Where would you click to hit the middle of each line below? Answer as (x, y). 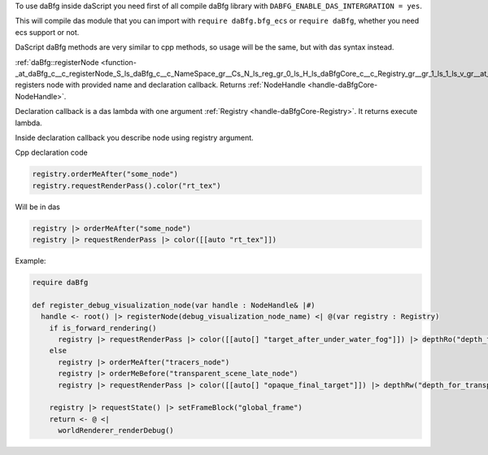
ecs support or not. (47, 32)
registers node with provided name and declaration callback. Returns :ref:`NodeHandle (161, 85)
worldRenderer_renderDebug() (116, 431)
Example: (30, 261)
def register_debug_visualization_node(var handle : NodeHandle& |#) (174, 305)
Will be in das (37, 207)
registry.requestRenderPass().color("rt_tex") (126, 186)
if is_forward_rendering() (103, 328)
